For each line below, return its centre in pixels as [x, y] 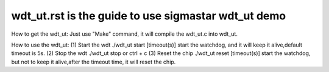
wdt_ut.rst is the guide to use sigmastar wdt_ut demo [149, 16]
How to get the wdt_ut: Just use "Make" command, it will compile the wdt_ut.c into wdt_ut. [124, 34]
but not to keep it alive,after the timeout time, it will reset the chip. [94, 62]
